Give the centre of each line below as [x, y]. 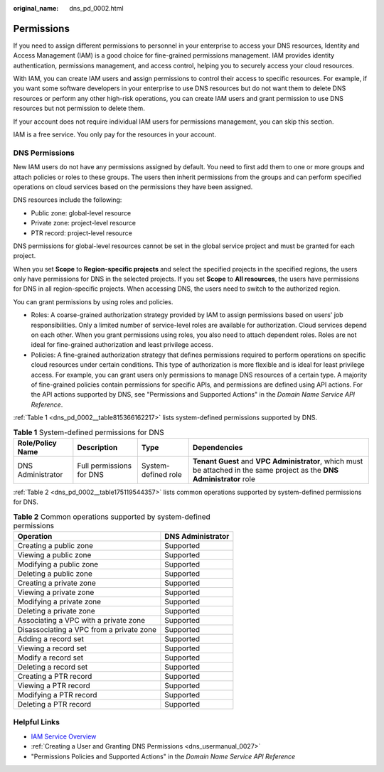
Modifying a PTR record [57, 695]
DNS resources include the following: [68, 200]
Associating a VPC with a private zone [81, 621]
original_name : [36, 8]
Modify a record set [50, 658]
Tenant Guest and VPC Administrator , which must [278, 461]
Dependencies [218, 447]
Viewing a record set [52, 648]
